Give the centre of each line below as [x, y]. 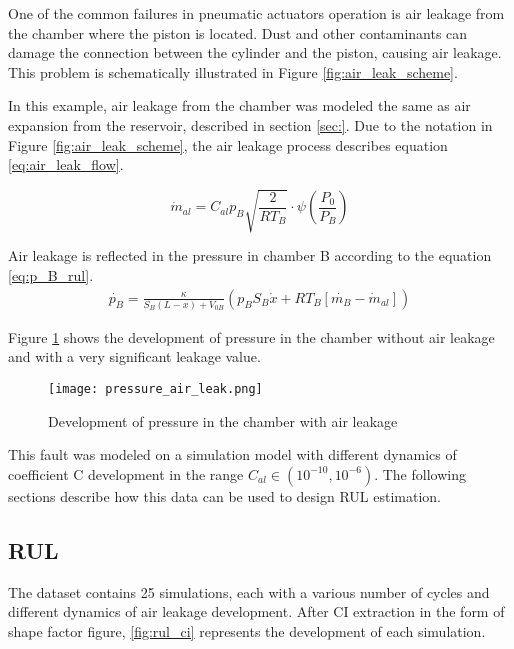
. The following [420, 473]
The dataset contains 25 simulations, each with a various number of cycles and [249, 591]
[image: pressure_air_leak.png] [155, 389]
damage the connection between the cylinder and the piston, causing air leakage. [255, 52]
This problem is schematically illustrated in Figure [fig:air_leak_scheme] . [233, 71]
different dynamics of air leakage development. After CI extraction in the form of [256, 611]
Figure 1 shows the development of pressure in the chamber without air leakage [251, 336]
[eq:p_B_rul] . [51, 274]
